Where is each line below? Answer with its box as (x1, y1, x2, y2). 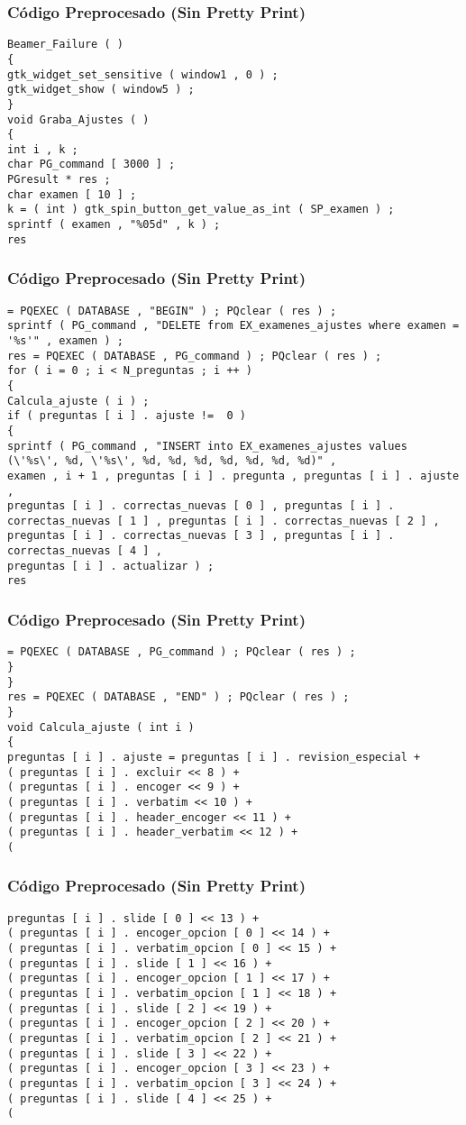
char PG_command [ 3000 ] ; (7, 158, 176, 171)
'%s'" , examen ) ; (7, 334, 123, 347)
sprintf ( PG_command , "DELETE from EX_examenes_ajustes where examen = (7, 319, 460, 333)
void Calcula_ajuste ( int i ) (7, 720, 195, 734)
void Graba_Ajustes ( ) (7, 113, 150, 126)
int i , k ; (7, 142, 78, 156)
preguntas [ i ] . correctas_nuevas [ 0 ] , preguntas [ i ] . (7, 499, 395, 513)
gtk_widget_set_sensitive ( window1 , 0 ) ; (7, 68, 279, 81)
